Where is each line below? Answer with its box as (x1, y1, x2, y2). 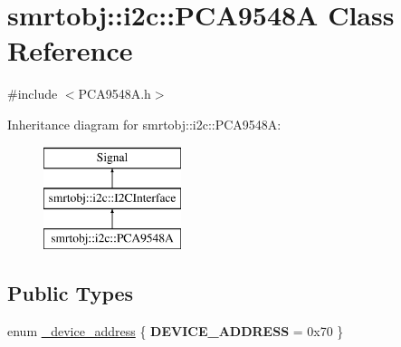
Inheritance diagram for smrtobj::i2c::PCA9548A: (7, 114, 282, 133)
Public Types (7, 278, 134, 306)
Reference (7, 32, 133, 69)
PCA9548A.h (78, 84, 151, 103)
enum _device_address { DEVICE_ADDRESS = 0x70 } (7, 321, 344, 340)
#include (7, 84, 58, 103)
